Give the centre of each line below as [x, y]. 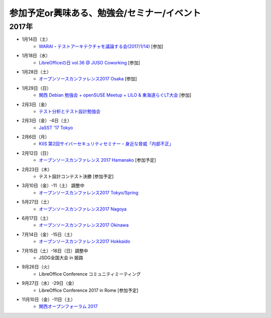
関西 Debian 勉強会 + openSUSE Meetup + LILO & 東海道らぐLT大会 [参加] [115, 95]
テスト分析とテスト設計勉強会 [70, 111]
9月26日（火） [37, 267]
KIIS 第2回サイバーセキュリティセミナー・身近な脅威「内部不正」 [106, 144]
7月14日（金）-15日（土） [48, 234]
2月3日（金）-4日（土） [47, 121]
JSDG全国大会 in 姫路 [61, 257]
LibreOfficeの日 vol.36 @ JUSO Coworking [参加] [90, 62]
